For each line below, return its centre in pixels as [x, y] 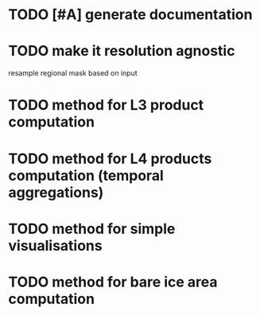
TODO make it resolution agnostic [122, 51]
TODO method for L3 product [106, 105]
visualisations [55, 245]
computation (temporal [86, 175]
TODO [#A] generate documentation [130, 15]
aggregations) [56, 192]
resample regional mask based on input [73, 73]
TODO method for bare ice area [113, 282]
